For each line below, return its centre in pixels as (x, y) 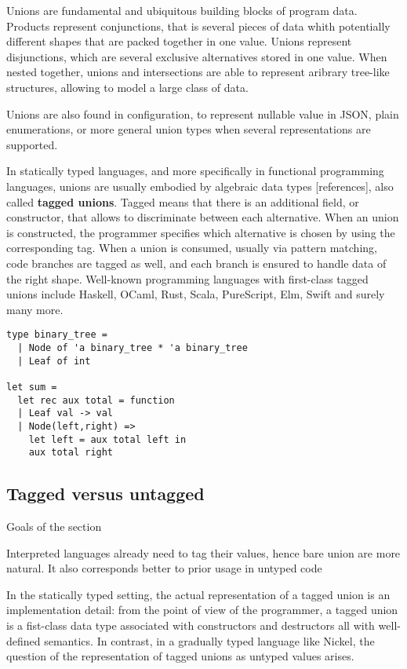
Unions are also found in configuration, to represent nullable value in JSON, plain (203, 113)
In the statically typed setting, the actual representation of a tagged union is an (198, 594)
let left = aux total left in (107, 439)
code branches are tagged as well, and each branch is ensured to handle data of (196, 263)
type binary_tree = (57, 335)
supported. (32, 144)
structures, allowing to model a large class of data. (127, 87)
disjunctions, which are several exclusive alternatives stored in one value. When (197, 56)
